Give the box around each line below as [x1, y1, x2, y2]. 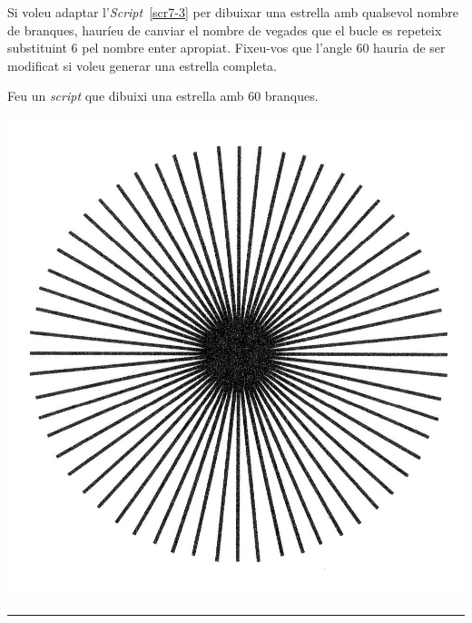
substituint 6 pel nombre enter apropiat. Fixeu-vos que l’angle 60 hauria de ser [7, 38, 446, 57]
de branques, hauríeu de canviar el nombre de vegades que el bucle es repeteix [7, 20, 442, 39]
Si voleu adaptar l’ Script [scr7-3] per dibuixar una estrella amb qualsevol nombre [7, 3, 458, 21]
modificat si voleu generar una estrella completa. [7, 55, 277, 74]
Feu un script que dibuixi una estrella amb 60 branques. [7, 86, 319, 105]
